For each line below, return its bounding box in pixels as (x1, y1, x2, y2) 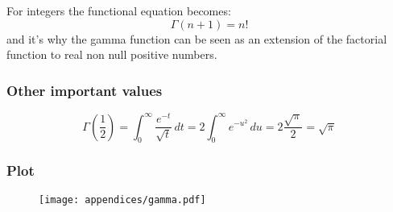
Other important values (6, 80, 163, 100)
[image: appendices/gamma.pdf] (39, 193, 206, 206)
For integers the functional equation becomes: (6, 2, 231, 19)
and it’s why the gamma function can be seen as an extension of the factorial (6, 30, 387, 47)
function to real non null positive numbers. (6, 46, 217, 63)
